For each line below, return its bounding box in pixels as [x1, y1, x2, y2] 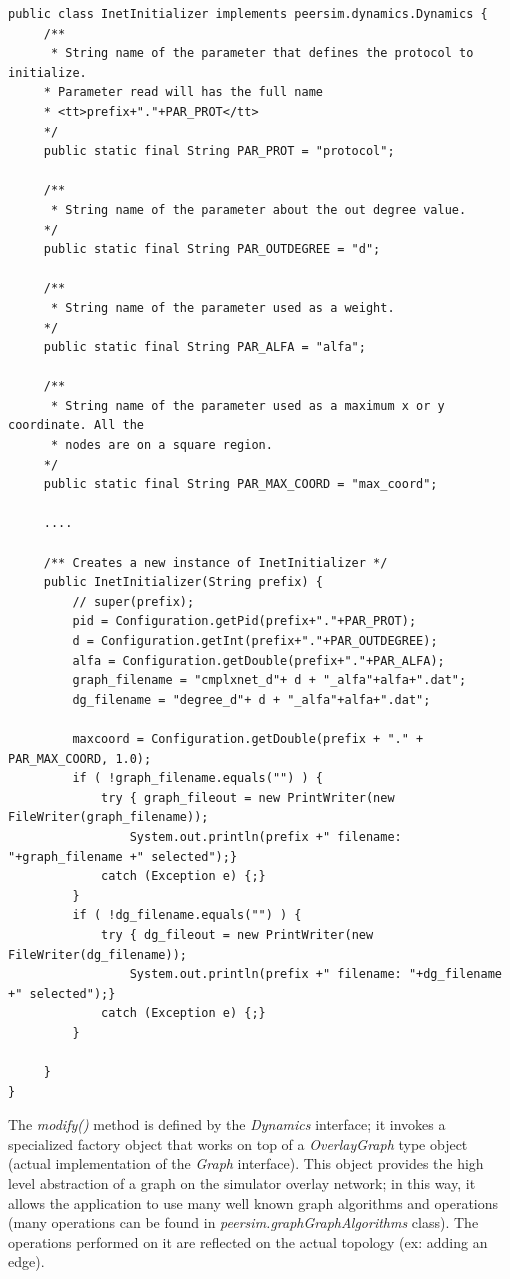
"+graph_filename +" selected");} [8, 849, 238, 864]
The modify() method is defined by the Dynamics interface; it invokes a [8, 1114, 446, 1135]
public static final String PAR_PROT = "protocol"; [43, 144, 395, 159]
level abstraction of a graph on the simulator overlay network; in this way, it [8, 1173, 476, 1194]
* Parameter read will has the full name [43, 85, 323, 100]
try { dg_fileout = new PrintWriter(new [101, 927, 374, 942]
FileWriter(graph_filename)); [8, 810, 209, 825]
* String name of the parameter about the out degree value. [50, 202, 467, 217]
